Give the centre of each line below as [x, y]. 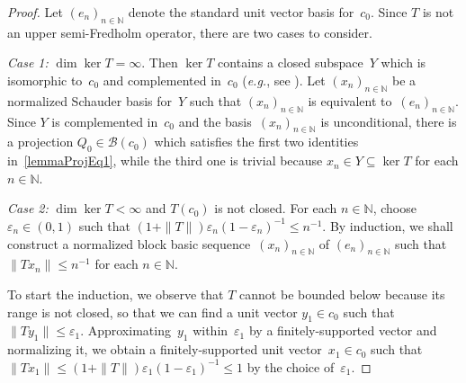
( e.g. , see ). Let [284, 80]
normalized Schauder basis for [90, 100]
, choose [394, 208]
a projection [40, 142]
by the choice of [291, 366]
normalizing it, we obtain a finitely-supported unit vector [165, 349]
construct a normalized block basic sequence [129, 243]
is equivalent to [350, 100]
